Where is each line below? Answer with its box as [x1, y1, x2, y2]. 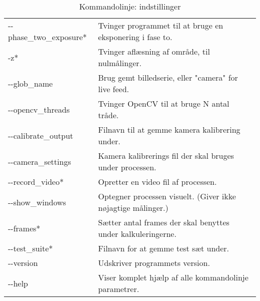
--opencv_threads [8, 103, 70, 115]
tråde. [98, 109, 119, 121]
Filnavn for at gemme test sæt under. [98, 242, 229, 254]
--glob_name [8, 77, 53, 89]
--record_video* [8, 176, 64, 187]
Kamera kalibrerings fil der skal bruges [98, 150, 234, 161]
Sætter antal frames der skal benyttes [98, 216, 229, 228]
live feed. [98, 83, 129, 95]
